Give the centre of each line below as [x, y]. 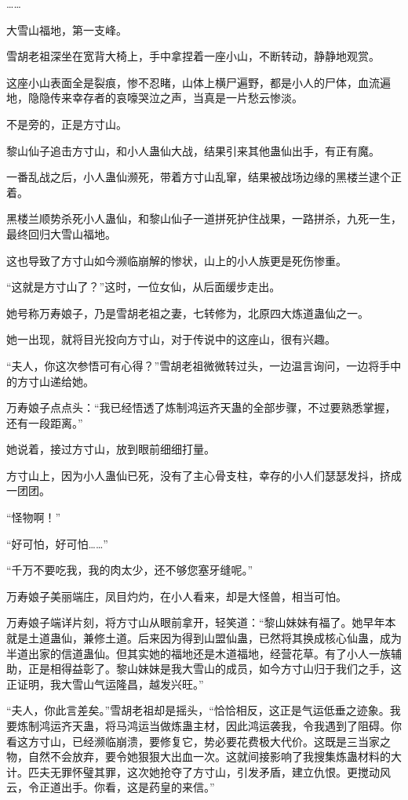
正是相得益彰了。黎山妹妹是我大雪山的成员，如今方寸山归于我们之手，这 [215, 669]
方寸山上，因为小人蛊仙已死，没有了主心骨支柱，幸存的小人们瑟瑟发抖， [193, 475]
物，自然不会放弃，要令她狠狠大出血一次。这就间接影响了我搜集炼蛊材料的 [199, 756]
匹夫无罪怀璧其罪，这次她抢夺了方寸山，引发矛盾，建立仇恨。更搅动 [204, 771]
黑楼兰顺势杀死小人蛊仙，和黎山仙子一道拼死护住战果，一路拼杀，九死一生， [204, 218]
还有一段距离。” [45, 422]
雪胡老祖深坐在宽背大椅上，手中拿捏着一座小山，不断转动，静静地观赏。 [193, 56]
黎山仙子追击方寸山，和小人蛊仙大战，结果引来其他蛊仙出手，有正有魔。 [193, 150]
